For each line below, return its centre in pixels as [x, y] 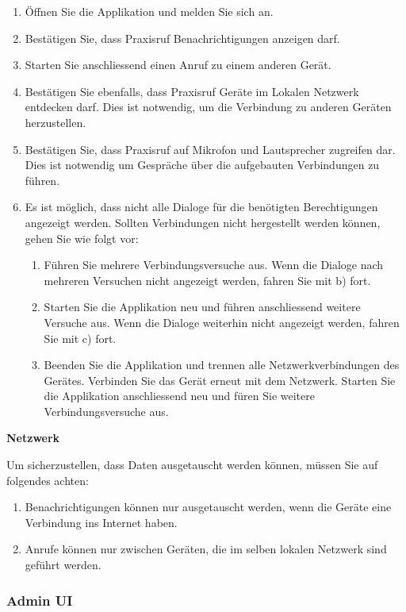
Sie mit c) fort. [80, 338]
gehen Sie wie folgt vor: [82, 238]
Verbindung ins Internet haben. [101, 522]
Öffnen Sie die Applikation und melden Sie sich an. [149, 11]
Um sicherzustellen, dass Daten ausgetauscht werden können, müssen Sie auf [192, 465]
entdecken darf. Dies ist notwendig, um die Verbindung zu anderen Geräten [208, 107]
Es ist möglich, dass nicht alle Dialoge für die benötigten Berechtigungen [201, 207]
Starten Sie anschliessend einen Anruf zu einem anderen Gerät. [178, 65]
